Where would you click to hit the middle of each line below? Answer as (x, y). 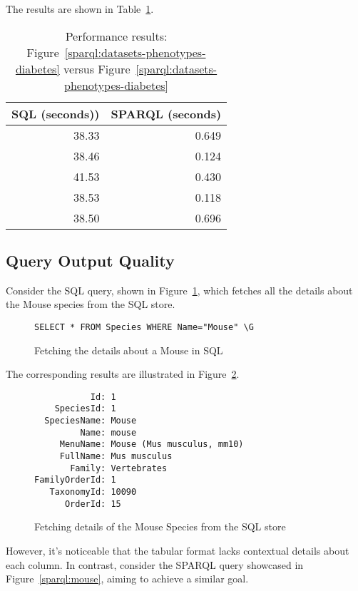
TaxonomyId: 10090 (93, 492)
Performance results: (116, 36)
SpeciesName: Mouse (91, 421)
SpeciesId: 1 (85, 409)
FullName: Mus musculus (116, 457)
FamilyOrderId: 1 (75, 480)
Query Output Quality (90, 260)
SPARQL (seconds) (166, 113)
